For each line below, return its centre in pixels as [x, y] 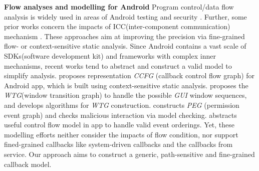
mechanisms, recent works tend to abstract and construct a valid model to [118, 65]
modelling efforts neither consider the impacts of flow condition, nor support [121, 134]
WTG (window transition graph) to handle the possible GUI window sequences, [125, 95]
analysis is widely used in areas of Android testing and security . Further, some [125, 16]
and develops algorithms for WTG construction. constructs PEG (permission [122, 105]
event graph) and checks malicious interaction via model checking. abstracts [120, 115]
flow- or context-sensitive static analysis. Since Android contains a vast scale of [125, 46]
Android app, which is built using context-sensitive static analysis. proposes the [126, 85]
